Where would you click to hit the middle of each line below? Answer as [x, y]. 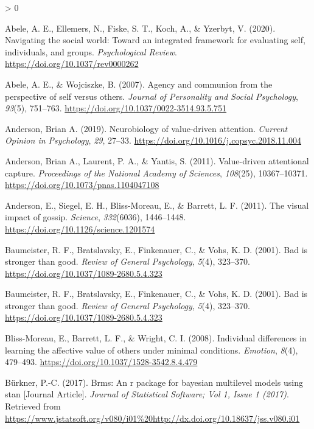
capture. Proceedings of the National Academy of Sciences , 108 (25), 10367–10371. [156, 173]
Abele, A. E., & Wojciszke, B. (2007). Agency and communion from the [139, 84]
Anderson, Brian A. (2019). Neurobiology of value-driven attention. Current [146, 128]
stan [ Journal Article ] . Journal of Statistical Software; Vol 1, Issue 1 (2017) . [147, 394]
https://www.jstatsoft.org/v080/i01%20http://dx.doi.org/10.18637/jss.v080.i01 [152, 418]
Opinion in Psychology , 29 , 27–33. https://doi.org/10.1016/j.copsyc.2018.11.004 [153, 140]
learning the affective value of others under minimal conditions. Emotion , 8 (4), [152, 350]
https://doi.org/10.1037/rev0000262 [72, 64]
